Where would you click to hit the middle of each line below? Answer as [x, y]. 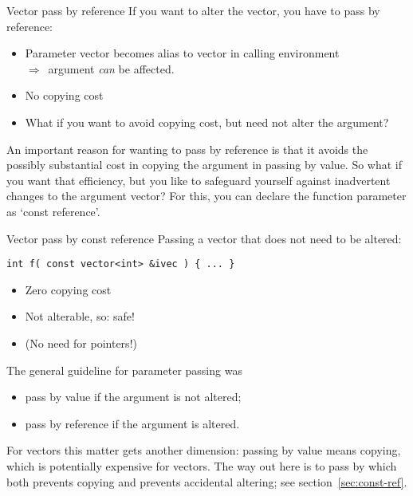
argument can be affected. [111, 68]
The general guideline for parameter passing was [124, 370]
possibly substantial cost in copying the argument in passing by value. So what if [205, 165]
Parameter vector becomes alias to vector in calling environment [182, 53]
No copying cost [64, 95]
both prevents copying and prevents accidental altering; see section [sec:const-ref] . [207, 481]
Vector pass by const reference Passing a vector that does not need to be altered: [204, 238]
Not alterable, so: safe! [80, 316]
